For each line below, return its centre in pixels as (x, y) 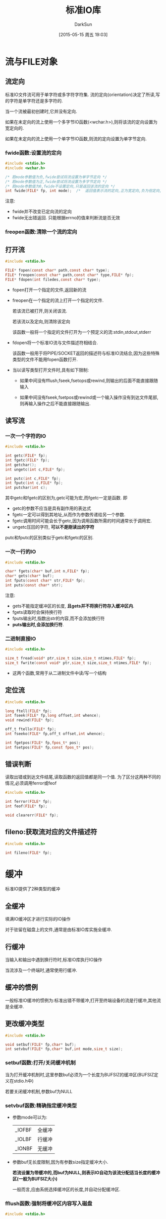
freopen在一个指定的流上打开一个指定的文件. (58, 300)
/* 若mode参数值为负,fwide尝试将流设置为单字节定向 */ (56, 177)
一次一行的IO (21, 552)
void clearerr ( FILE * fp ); (32, 815)
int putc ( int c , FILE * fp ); (33, 478)
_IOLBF (23, 1139)
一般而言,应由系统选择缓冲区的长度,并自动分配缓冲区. (66, 1189)
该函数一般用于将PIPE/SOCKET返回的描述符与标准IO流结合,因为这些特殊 (86, 353)
